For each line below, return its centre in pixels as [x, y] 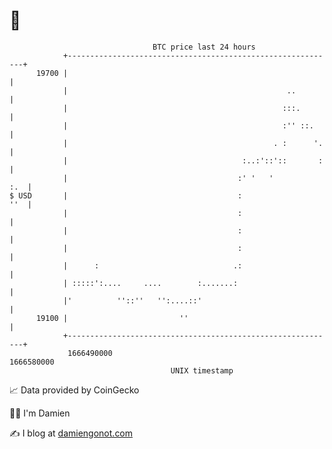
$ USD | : [126, 195]
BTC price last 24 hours [204, 47]
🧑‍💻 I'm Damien [40, 413]
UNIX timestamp [202, 370]
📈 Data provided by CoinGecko [74, 390]
